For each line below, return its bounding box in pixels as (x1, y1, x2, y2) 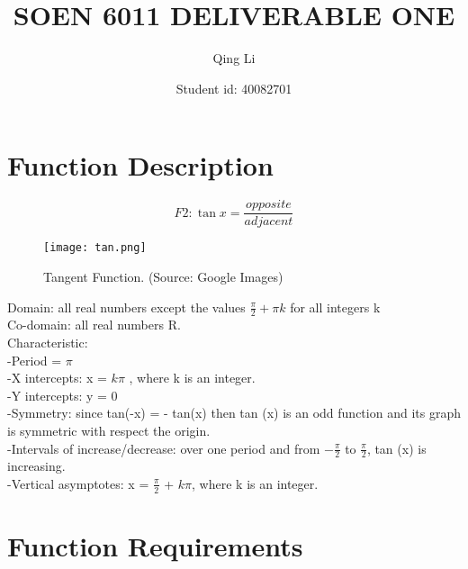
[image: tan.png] (43, 241, 147, 255)
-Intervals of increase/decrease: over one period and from (7, 438, 320, 457)
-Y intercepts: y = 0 (7, 385, 118, 404)
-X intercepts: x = (7, 368, 107, 387)
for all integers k (290, 297, 381, 316)
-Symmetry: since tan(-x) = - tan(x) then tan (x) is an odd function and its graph (7, 403, 461, 422)
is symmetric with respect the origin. (7, 420, 211, 439)
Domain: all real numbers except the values (7, 297, 246, 316)
